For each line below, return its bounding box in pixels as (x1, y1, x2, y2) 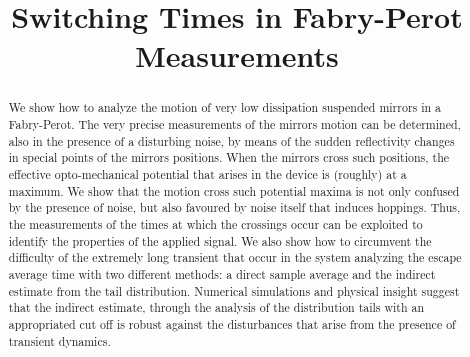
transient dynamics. (8, 332, 111, 349)
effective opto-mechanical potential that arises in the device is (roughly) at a (8, 165, 407, 182)
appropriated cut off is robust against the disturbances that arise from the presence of (8, 315, 456, 332)
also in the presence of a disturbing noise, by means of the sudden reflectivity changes (8, 132, 455, 149)
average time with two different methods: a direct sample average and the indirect (8, 265, 436, 282)
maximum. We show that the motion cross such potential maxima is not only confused (8, 182, 460, 199)
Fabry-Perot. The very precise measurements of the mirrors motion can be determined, (8, 116, 461, 133)
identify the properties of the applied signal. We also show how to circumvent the (8, 232, 432, 249)
